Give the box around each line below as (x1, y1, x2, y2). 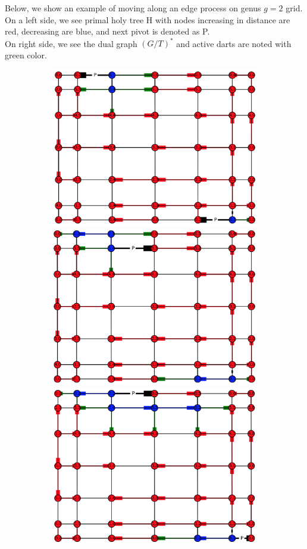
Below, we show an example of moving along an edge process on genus (5, 2, 261, 14)
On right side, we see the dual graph (5, 37, 137, 49)
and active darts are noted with (176, 37, 292, 49)
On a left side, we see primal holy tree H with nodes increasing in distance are (5, 13, 290, 26)
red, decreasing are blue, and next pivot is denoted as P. (5, 25, 210, 38)
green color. (5, 48, 47, 61)
